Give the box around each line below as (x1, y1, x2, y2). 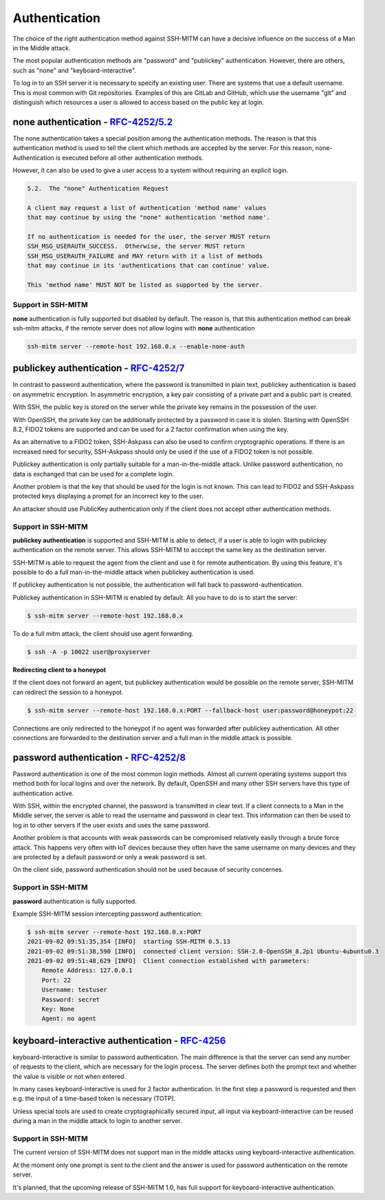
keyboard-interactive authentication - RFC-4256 (12, 1035, 226, 1046)
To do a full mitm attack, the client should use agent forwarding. (12, 629, 194, 638)
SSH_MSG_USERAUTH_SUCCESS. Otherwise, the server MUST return (27, 242, 245, 251)
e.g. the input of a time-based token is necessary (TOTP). (12, 1095, 176, 1103)
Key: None (41, 1005, 75, 1013)
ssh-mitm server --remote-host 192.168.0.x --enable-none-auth (27, 342, 245, 350)
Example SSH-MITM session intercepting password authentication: (12, 909, 203, 918)
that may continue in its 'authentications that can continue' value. (27, 262, 271, 270)
